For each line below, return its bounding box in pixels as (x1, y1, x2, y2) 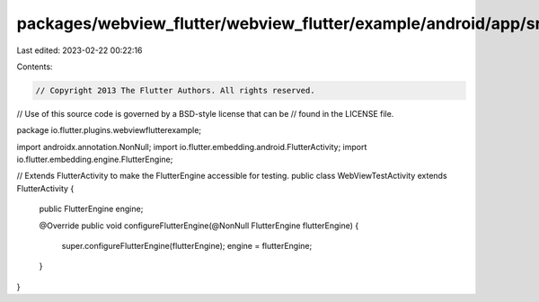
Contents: (16, 61, 53, 72)
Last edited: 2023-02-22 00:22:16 (16, 45, 143, 56)
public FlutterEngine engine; (39, 203, 144, 215)
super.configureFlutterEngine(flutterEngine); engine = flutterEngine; (61, 241, 313, 252)
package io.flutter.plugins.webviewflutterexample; (16, 125, 202, 136)
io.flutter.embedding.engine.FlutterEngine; (16, 154, 173, 165)
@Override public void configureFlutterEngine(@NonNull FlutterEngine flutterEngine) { (39, 220, 359, 231)
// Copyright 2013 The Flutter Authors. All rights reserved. (35, 85, 315, 95)
